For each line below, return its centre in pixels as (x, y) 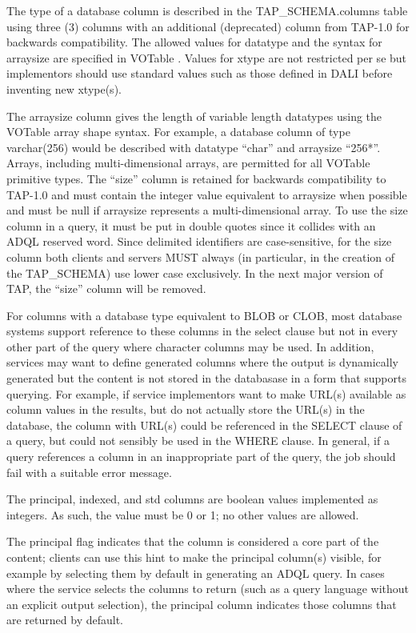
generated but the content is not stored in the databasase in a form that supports (206, 378)
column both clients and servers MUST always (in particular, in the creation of (201, 256)
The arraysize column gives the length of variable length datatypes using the (194, 116)
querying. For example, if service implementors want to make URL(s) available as (206, 393)
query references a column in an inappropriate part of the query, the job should (201, 457)
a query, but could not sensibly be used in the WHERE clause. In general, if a (198, 441)
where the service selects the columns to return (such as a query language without (208, 589)
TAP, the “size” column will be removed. (106, 288)
